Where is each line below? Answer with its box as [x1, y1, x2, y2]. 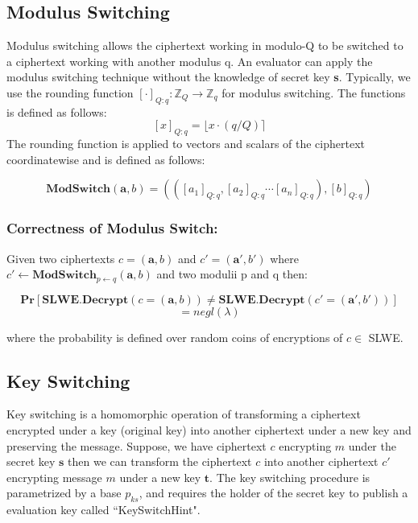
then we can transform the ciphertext [68, 453, 252, 470]
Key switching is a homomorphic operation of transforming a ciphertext [6, 406, 361, 422]
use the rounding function [6, 84, 134, 101]
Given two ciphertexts [6, 249, 115, 266]
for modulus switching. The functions [221, 84, 406, 101]
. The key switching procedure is [209, 468, 370, 485]
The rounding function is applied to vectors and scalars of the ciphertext [6, 135, 365, 152]
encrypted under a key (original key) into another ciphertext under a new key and [6, 422, 412, 439]
